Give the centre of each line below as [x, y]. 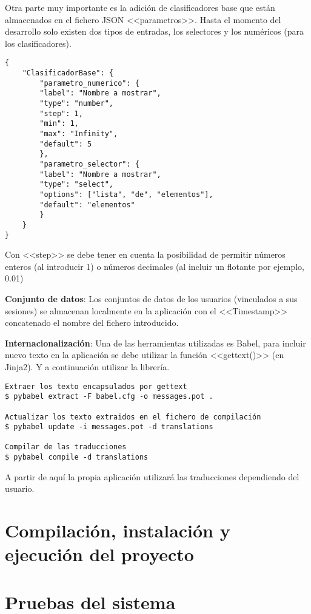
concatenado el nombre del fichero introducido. [92, 323]
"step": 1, [61, 113]
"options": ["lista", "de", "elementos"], [126, 194]
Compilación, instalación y [118, 530]
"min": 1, [59, 124]
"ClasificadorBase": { [68, 73]
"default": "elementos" [87, 205]
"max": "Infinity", [79, 133]
